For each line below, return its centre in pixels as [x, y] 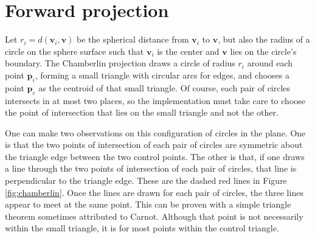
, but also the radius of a [264, 39]
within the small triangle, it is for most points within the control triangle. [142, 228]
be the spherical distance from [133, 39]
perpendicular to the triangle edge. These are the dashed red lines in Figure [146, 180]
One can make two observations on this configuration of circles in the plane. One [155, 132]
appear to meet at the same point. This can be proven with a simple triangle [148, 204]
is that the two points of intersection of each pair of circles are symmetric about [154, 145]
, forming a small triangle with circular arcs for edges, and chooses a [162, 75]
